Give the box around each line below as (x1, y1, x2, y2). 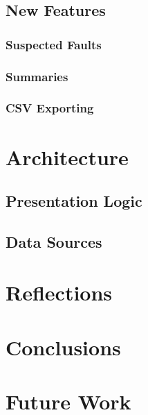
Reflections (6, 278, 113, 307)
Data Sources (6, 230, 102, 252)
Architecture (6, 142, 129, 171)
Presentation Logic (6, 190, 142, 212)
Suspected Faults (6, 35, 102, 53)
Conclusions (6, 332, 121, 361)
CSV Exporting (6, 99, 94, 117)
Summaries (6, 67, 68, 85)
